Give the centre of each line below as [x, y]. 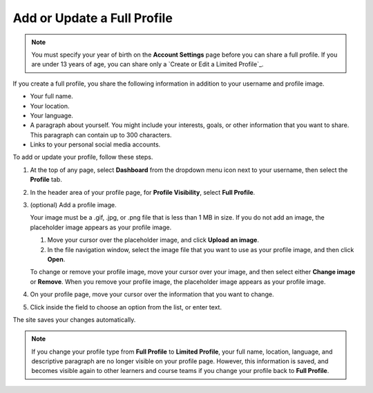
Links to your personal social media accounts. [95, 144]
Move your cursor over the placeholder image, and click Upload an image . [153, 240]
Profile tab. [46, 180]
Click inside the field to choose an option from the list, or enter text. [126, 307]
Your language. [52, 115]
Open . [56, 259]
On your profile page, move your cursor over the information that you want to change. [152, 294]
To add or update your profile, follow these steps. [83, 157]
